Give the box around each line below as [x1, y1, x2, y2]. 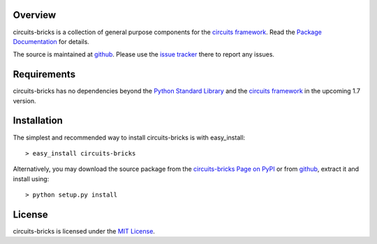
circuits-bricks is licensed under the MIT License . [13, 227, 155, 235]
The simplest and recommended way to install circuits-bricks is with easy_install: [13, 133, 246, 142]
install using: [13, 174, 50, 183]
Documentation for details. [13, 37, 90, 45]
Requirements [13, 68, 76, 80]
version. [13, 96, 36, 105]
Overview [13, 9, 57, 21]
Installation [13, 115, 63, 127]
